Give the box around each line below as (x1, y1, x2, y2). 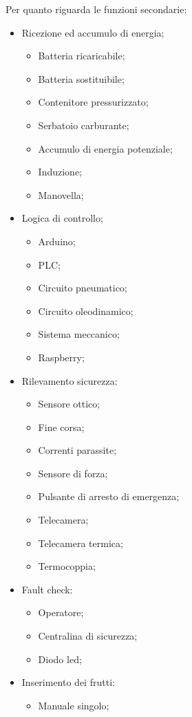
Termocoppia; (38, 559, 96, 573)
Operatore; (38, 605, 84, 620)
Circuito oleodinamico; (38, 303, 134, 318)
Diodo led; (38, 651, 82, 666)
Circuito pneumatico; (38, 280, 127, 295)
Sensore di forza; (38, 466, 108, 480)
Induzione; (38, 164, 82, 179)
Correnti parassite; (38, 443, 117, 457)
